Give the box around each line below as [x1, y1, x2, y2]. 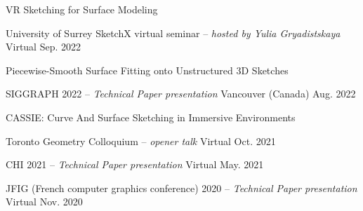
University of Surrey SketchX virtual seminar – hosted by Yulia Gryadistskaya [6, 25, 341, 40]
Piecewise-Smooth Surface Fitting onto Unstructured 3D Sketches [6, 62, 289, 77]
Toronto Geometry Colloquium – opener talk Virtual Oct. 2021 [6, 133, 276, 148]
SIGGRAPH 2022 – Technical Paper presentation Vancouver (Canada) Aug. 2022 [6, 86, 356, 101]
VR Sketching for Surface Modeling [6, 2, 158, 16]
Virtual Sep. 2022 [6, 39, 81, 54]
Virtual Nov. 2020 [6, 194, 83, 209]
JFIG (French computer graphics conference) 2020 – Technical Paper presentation [6, 180, 357, 195]
